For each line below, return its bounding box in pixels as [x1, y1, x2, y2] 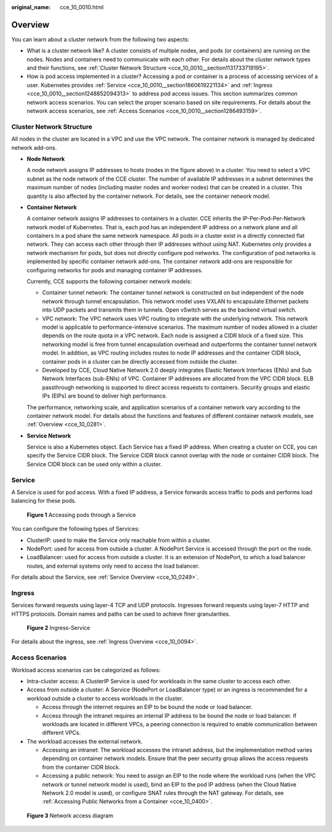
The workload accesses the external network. [26, 737, 143, 745]
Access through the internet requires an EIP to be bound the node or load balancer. [42, 704, 253, 711]
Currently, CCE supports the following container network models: [26, 278, 192, 285]
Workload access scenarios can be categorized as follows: [11, 666, 161, 673]
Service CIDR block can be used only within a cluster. [26, 460, 162, 468]
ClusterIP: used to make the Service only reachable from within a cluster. [26, 536, 211, 544]
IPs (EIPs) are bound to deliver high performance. [42, 392, 167, 399]
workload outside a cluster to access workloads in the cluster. [26, 694, 184, 702]
